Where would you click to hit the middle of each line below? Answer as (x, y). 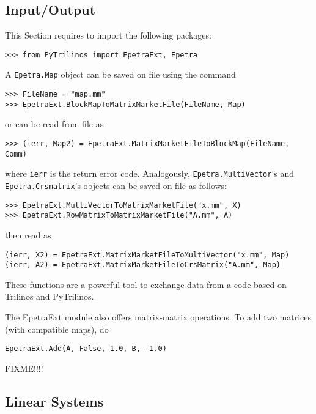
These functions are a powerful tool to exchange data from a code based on (146, 284)
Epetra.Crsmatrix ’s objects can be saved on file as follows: (116, 185)
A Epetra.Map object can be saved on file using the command (120, 74)
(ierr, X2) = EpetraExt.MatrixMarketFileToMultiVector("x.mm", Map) (147, 255)
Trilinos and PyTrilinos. (50, 296)
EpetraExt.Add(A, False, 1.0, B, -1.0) (86, 349)
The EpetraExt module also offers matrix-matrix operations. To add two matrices (158, 317)
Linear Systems (54, 401)
